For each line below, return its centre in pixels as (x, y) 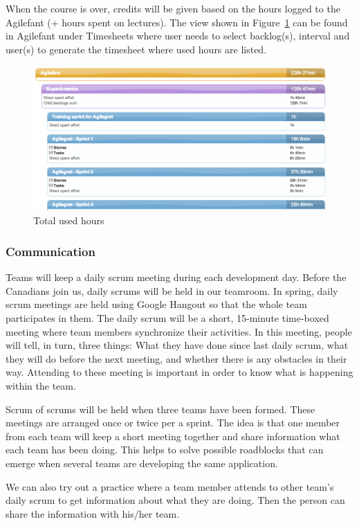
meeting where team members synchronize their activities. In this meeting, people (179, 331)
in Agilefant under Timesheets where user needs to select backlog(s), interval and (178, 36)
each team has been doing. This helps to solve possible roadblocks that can (165, 450)
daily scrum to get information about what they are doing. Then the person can (175, 500)
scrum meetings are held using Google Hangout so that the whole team (157, 304)
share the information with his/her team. (93, 513)
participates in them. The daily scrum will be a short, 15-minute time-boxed (167, 318)
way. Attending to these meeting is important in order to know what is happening (179, 372)
